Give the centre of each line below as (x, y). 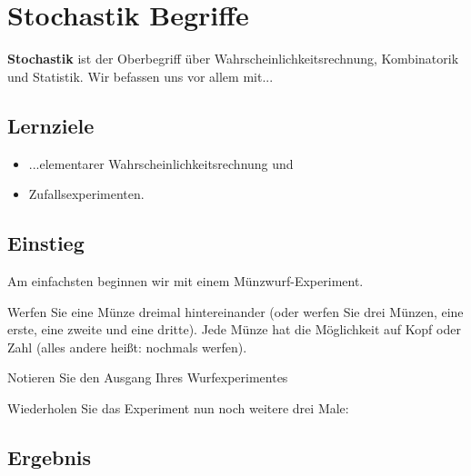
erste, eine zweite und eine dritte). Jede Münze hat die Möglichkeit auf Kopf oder (234, 329)
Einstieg (46, 243)
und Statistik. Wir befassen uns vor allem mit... (140, 76)
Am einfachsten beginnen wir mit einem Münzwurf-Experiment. (185, 280)
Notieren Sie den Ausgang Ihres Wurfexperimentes (148, 377)
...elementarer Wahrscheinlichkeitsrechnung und (161, 163)
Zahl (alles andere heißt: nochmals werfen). (127, 347)
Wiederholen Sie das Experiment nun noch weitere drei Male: (178, 407)
